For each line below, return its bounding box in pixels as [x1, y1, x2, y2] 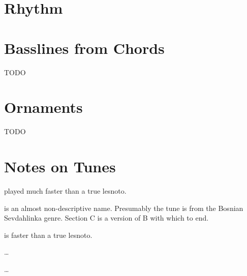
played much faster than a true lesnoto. [4, 185, 127, 196]
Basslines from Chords [4, 37, 165, 58]
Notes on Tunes [4, 156, 116, 176]
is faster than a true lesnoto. [4, 229, 92, 240]
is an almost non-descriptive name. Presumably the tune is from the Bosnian [4, 202, 243, 213]
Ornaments [4, 97, 83, 117]
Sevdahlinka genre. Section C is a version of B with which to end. [4, 212, 209, 223]
